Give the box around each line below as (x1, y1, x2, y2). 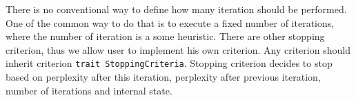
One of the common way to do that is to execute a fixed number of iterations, (6, 15, 335, 30)
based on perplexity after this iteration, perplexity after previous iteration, (6, 70, 321, 84)
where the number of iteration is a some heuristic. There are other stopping (6, 29, 325, 43)
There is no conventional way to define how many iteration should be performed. (6, 2, 347, 16)
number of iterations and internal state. (6, 83, 172, 97)
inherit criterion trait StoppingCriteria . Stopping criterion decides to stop (6, 56, 333, 70)
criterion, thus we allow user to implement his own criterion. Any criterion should (6, 42, 350, 57)
